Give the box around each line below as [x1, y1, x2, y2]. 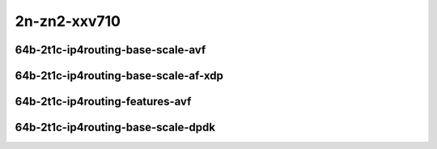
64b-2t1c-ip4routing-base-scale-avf [15, 43, 206, 57]
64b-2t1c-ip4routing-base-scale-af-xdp [15, 69, 224, 83]
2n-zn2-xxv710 [15, 12, 121, 30]
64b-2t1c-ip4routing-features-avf [15, 95, 192, 109]
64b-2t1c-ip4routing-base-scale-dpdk [15, 121, 216, 134]
